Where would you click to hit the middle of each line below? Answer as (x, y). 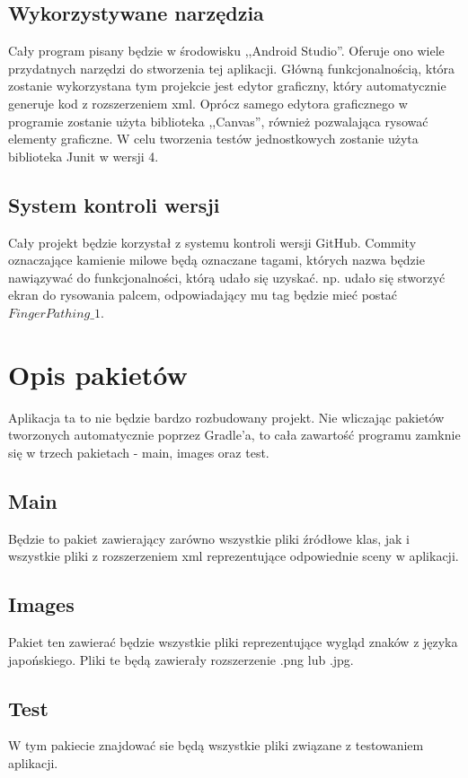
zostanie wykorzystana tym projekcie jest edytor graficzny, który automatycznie (227, 86)
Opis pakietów (98, 374)
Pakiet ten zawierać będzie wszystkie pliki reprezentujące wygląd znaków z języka (233, 642)
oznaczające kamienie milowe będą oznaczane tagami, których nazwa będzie (216, 260)
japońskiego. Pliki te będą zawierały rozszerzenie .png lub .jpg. (181, 659)
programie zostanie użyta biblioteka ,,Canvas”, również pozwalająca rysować (218, 121)
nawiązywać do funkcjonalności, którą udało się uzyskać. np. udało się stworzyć (227, 277)
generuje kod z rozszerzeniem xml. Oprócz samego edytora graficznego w (208, 103)
